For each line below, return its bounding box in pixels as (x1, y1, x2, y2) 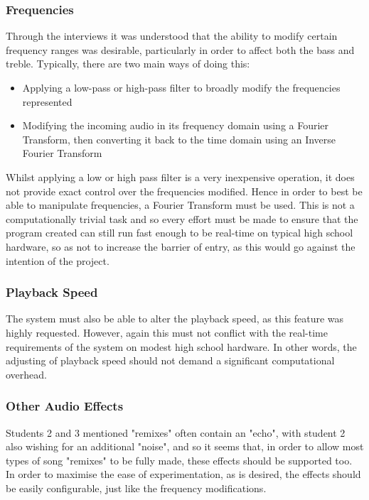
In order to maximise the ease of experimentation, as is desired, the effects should (6, 467, 361, 482)
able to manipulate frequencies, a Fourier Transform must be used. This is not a (6, 197, 355, 212)
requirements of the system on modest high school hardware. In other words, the (6, 339, 357, 354)
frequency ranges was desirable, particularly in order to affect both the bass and (6, 42, 355, 57)
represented (22, 94, 73, 109)
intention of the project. (6, 253, 109, 268)
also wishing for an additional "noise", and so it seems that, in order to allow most (6, 439, 364, 454)
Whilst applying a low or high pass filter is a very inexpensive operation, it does (6, 169, 355, 184)
